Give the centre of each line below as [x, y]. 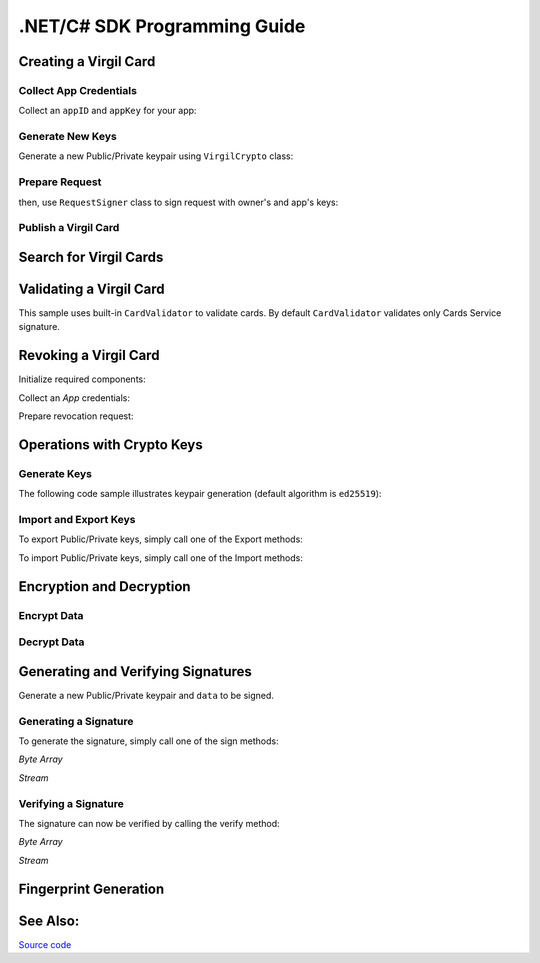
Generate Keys [55, 473]
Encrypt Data [51, 615]
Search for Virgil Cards [91, 256]
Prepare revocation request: [76, 416]
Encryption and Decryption [104, 586]
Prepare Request [60, 182]
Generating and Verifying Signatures [135, 671]
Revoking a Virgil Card [89, 355]
